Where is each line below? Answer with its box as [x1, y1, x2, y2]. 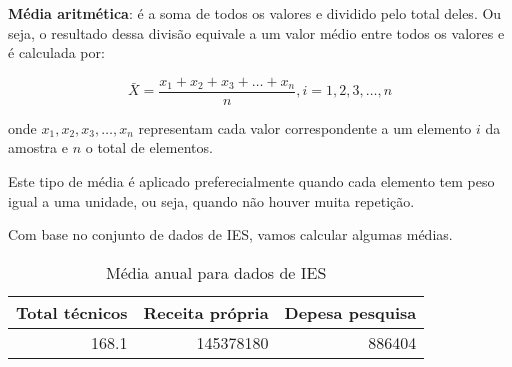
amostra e [8, 137, 68, 158]
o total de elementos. [85, 137, 213, 158]
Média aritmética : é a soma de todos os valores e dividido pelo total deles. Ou [8, 3, 502, 23]
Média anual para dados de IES [105, 260, 327, 284]
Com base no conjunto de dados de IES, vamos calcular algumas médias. [8, 224, 453, 245]
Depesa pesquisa [284, 300, 417, 324]
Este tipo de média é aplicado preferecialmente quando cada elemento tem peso [8, 171, 495, 192]
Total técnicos [16, 300, 128, 324]
